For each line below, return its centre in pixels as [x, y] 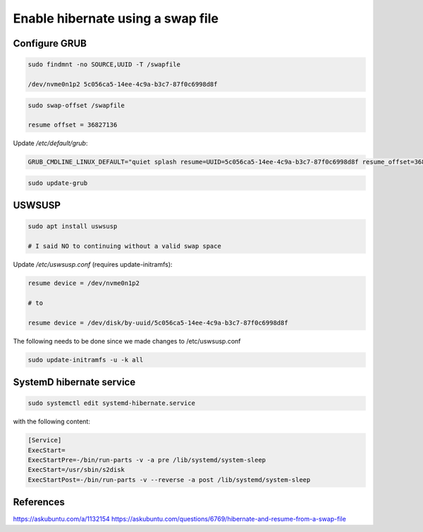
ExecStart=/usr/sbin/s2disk [76, 470]
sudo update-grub [58, 183]
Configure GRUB [50, 43]
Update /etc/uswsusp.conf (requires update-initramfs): [93, 265]
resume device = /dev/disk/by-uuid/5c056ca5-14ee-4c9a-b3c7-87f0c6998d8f [158, 322]
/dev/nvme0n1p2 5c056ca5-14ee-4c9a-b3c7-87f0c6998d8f [123, 84]
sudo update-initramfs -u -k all [86, 359]
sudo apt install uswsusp [73, 226]
